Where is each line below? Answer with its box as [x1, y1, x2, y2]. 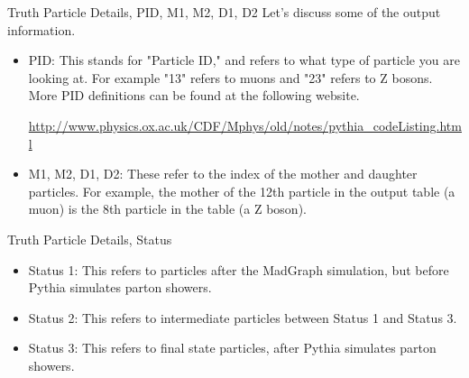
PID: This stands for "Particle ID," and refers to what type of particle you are [28, 51, 460, 69]
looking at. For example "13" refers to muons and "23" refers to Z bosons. [28, 68, 433, 87]
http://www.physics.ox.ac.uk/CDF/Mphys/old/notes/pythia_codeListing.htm [28, 115, 462, 134]
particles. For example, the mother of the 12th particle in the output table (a [28, 181, 455, 200]
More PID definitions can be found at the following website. [28, 86, 360, 105]
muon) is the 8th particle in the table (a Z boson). [28, 199, 307, 218]
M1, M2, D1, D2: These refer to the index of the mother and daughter [28, 164, 418, 183]
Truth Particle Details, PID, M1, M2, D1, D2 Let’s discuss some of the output [7, 3, 441, 21]
